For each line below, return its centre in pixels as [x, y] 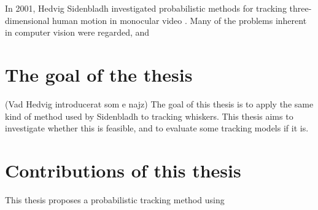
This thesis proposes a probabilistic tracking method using [115, 199]
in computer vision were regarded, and [77, 32]
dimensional [27, 20]
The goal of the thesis [99, 74]
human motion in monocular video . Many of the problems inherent [180, 20]
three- [301, 8]
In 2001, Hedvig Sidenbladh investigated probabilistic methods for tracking [146, 8]
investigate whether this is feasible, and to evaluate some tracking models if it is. [157, 128]
